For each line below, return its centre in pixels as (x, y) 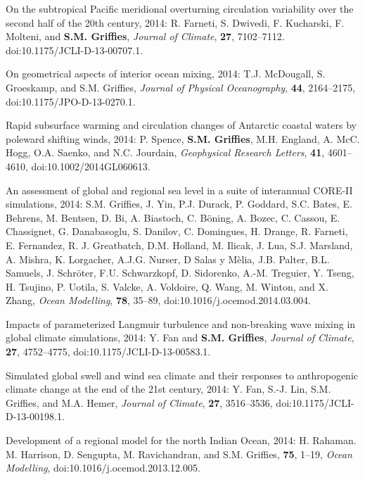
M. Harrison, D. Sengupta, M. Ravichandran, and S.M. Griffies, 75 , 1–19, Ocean (179, 454)
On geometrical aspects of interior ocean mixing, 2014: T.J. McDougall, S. (166, 74)
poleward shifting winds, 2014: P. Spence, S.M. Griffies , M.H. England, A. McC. (183, 138)
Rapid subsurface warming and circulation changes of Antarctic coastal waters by (181, 125)
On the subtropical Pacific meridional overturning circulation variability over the (180, 8)
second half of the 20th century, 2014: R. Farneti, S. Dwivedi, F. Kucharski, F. (175, 22)
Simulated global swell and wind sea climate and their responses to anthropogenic (182, 375)
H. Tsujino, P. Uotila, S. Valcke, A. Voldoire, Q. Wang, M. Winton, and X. (167, 286)
